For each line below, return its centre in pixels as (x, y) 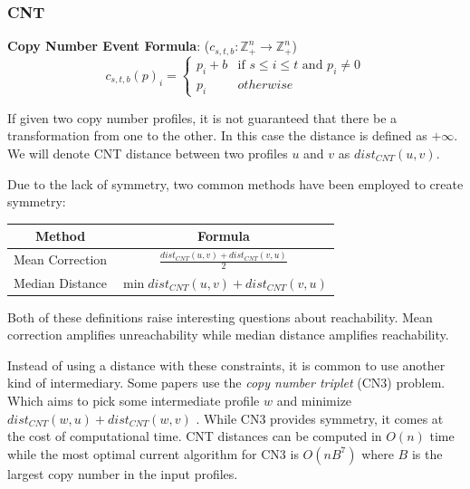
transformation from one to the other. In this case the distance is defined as (217, 135)
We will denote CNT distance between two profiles (148, 153)
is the (427, 453)
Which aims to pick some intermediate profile (134, 401)
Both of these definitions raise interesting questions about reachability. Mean (220, 316)
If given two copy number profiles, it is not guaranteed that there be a (202, 117)
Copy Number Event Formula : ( (109, 46)
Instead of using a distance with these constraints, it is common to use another (226, 364)
